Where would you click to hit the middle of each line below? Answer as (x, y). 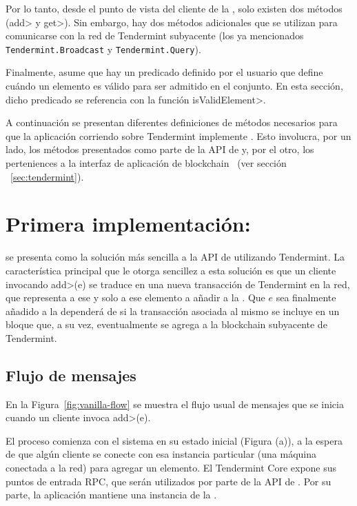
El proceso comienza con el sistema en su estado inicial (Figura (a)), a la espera (174, 440)
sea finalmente (306, 297)
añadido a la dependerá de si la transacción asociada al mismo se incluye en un (173, 311)
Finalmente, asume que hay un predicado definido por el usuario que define (164, 72)
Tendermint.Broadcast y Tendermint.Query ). (103, 49)
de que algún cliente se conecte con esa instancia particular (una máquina (161, 454)
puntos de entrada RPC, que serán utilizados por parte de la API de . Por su (169, 481)
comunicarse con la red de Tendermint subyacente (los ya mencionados (155, 36)
